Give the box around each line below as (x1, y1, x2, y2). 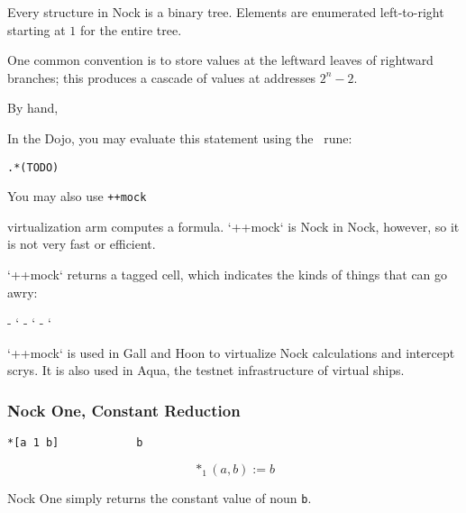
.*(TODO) (7, 160, 59, 174)
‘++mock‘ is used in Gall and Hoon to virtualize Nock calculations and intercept (7, 343, 455, 362)
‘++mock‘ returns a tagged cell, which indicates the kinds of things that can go (7, 265, 448, 284)
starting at (7, 20, 66, 39)
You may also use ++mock (7, 187, 147, 206)
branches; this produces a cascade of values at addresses (7, 68, 316, 87)
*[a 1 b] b (7, 436, 143, 450)
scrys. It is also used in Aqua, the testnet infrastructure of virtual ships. (7, 361, 405, 380)
